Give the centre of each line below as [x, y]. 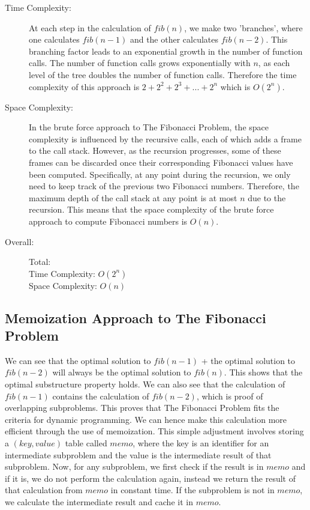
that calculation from [44, 490]
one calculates [54, 39]
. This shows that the [263, 372]
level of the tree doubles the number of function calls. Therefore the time [163, 74]
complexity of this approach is [84, 86]
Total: [40, 262]
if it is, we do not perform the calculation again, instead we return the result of [150, 478]
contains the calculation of [101, 396]
